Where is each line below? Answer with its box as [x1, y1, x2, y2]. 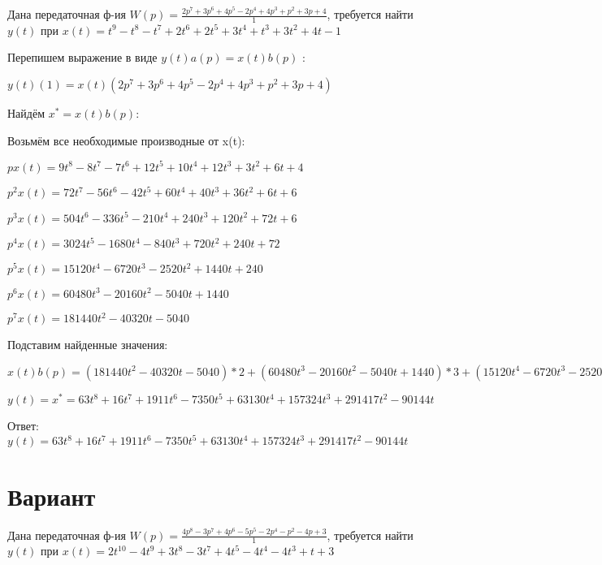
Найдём [7, 105, 45, 122]
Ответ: [7, 417, 39, 434]
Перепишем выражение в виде [7, 49, 158, 66]
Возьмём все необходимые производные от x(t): [7, 132, 245, 149]
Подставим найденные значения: [7, 336, 168, 353]
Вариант [7, 479, 96, 512]
